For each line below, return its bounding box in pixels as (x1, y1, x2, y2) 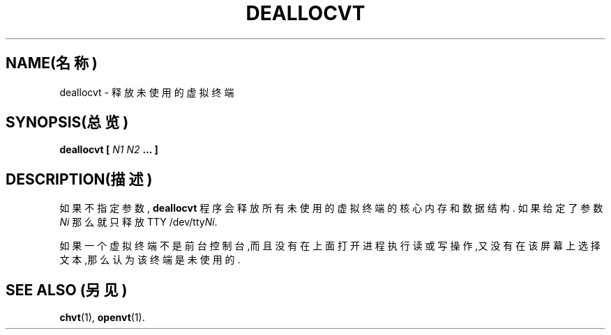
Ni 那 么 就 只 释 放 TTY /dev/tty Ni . (59, 216, 218, 228)
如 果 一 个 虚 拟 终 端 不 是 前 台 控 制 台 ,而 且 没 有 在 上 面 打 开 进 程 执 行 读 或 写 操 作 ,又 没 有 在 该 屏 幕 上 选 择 (59, 240, 601, 252)
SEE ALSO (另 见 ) (6, 281, 128, 299)
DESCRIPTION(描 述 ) (6, 170, 153, 188)
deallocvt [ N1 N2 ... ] (59, 143, 158, 156)
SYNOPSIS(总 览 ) (6, 114, 129, 132)
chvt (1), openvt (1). (59, 311, 145, 324)
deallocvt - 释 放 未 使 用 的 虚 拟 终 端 (59, 86, 234, 98)
